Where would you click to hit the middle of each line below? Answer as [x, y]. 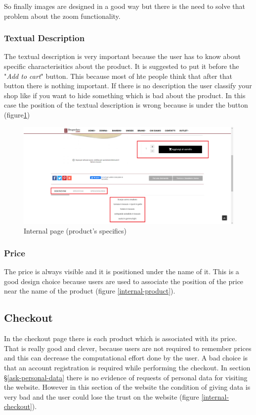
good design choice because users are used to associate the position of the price [124, 281]
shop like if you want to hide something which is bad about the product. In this [125, 95]
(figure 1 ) [17, 114]
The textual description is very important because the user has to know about [122, 56]
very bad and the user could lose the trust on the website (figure [102, 396]
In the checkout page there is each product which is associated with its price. [121, 338]
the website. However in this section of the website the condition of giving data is [127, 387]
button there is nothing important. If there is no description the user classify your [128, 86]
